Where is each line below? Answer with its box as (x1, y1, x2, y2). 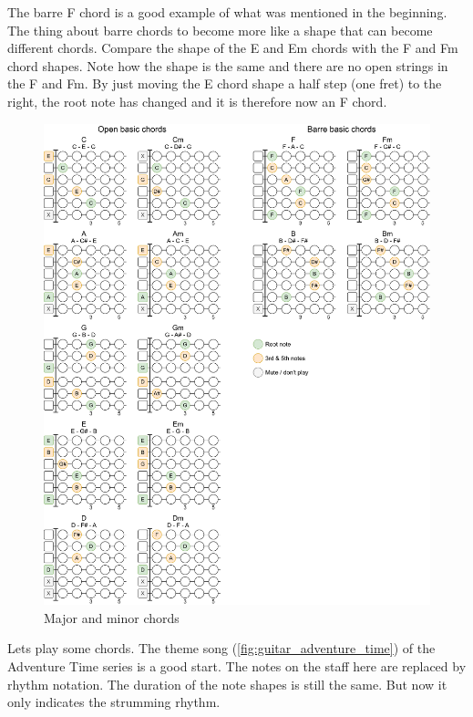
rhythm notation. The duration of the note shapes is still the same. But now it (7, 674, 447, 693)
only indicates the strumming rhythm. (7, 692, 221, 712)
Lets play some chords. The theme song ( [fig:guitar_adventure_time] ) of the (7, 639, 436, 658)
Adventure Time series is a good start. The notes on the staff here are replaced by (7, 657, 467, 676)
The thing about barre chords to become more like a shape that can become (7, 20, 433, 39)
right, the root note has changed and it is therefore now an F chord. (7, 91, 387, 110)
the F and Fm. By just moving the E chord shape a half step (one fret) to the (7, 74, 442, 93)
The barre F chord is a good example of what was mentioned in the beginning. (7, 3, 447, 21)
